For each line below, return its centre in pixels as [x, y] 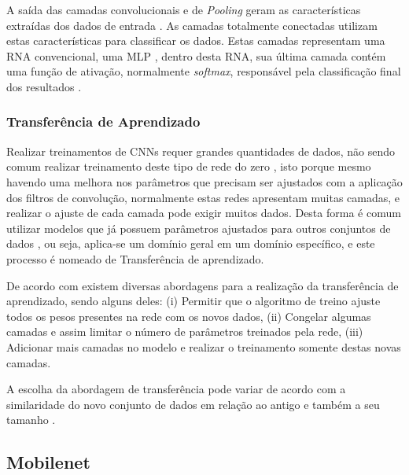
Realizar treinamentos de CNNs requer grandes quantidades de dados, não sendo [201, 151]
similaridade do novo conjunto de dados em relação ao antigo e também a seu [193, 404]
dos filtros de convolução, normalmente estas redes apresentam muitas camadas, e [203, 197]
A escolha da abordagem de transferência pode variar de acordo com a [176, 389]
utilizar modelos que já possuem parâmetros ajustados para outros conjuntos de [199, 228]
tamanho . [31, 420]
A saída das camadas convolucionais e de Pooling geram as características [184, 9]
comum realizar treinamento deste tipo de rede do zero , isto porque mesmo [189, 166]
